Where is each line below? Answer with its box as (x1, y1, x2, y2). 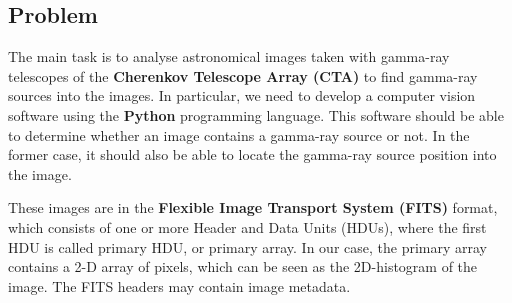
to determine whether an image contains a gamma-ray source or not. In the (8, 124, 470, 145)
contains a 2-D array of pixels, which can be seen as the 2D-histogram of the (8, 256, 478, 277)
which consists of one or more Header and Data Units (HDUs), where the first (8, 216, 487, 237)
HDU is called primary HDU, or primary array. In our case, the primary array (8, 236, 487, 257)
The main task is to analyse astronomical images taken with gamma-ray (8, 46, 450, 67)
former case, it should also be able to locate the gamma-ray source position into (8, 144, 497, 165)
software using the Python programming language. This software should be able (8, 104, 504, 125)
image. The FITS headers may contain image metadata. (8, 275, 351, 296)
